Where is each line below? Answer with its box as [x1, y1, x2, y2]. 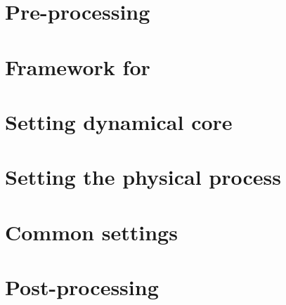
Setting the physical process [5, 162, 282, 191]
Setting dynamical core [5, 107, 233, 136]
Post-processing [5, 273, 159, 301]
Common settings [5, 217, 178, 246]
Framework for [5, 52, 150, 81]
